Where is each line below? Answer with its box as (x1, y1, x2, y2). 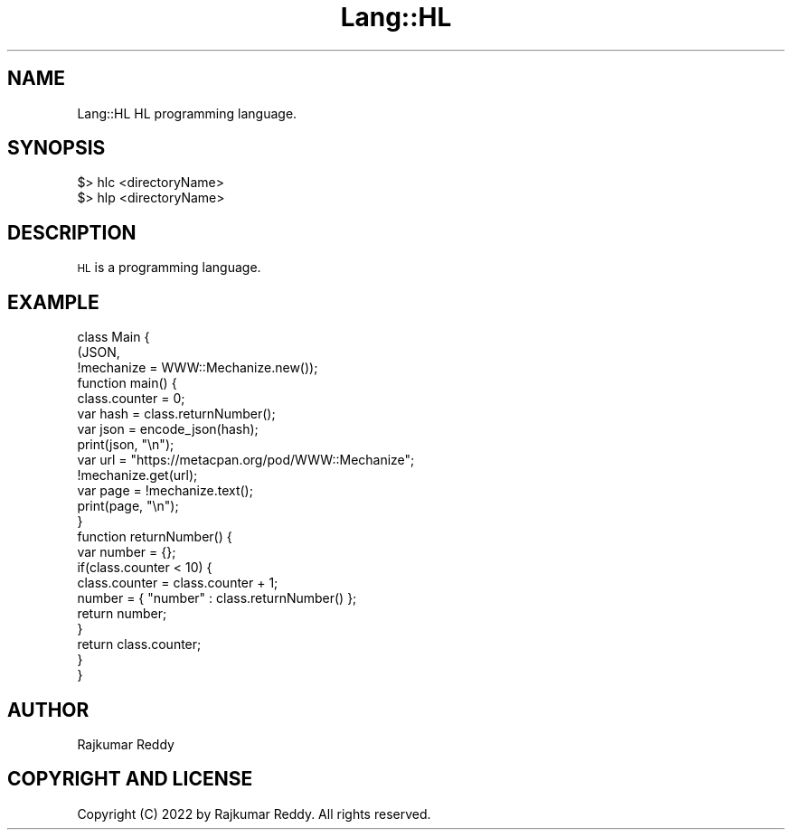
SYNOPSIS (7, 136, 106, 160)
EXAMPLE (7, 290, 99, 314)
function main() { (77, 375, 177, 391)
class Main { (77, 329, 150, 345)
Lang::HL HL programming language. (77, 105, 297, 121)
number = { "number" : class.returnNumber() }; (77, 590, 357, 607)
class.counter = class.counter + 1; (77, 575, 278, 591)
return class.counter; (77, 636, 202, 653)
